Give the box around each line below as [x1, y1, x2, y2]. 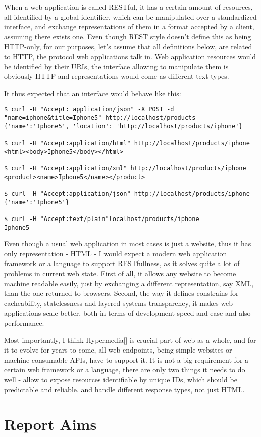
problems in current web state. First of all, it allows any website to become [4, 268, 236, 278]
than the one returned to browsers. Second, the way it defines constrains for [4, 288, 239, 298]
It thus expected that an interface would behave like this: [4, 88, 181, 98]
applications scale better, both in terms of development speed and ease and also [4, 308, 251, 318]
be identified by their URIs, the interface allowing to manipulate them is [4, 61, 229, 71]
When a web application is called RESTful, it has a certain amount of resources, [4, 2, 253, 12]
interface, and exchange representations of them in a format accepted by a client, [4, 21, 254, 32]
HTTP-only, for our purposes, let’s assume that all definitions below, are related [4, 41, 252, 52]
